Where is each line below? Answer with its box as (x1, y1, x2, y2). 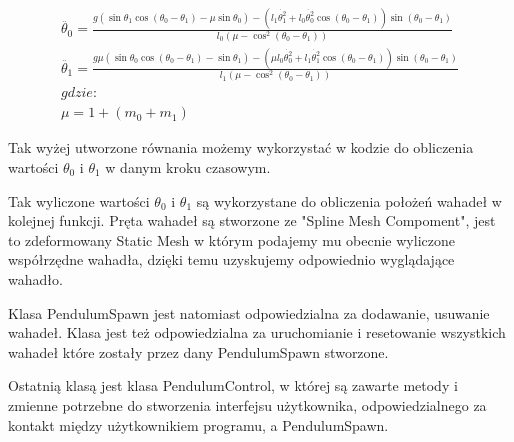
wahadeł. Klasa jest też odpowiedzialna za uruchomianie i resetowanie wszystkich (8, 322, 506, 343)
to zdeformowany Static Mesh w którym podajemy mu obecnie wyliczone (8, 229, 455, 250)
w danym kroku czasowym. (105, 156, 271, 177)
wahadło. (8, 268, 63, 289)
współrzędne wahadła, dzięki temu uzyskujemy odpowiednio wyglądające (8, 249, 455, 270)
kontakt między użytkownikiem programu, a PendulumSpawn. (8, 414, 389, 435)
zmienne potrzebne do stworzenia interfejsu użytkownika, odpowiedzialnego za (8, 394, 487, 415)
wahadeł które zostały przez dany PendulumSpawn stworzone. (8, 341, 389, 362)
